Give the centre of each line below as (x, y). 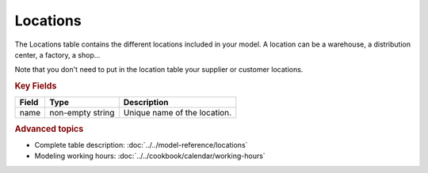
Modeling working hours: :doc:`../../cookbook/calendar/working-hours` (150, 156)
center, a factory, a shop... (57, 55)
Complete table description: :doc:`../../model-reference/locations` (141, 145)
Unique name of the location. (178, 113)
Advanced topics (49, 129)
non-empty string (82, 113)
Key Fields (36, 86)
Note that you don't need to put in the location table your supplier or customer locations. (159, 70)
